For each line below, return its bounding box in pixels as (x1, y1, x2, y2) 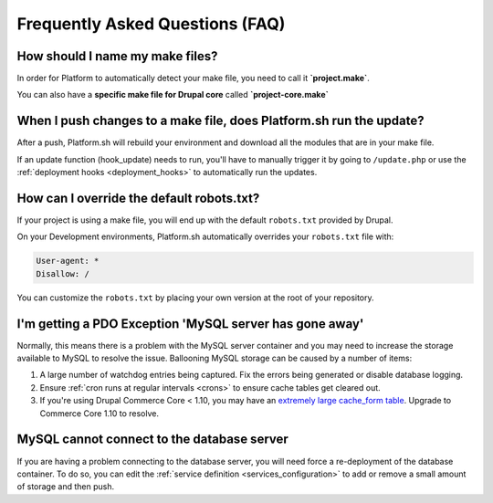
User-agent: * (36, 256, 100, 267)
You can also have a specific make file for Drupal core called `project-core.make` (16, 89, 329, 100)
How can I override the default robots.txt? (16, 190, 260, 205)
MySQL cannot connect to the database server (16, 432, 289, 447)
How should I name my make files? (16, 48, 218, 64)
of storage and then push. (16, 481, 114, 492)
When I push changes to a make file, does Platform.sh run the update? (16, 113, 425, 129)
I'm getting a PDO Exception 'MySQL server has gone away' (16, 316, 364, 331)
